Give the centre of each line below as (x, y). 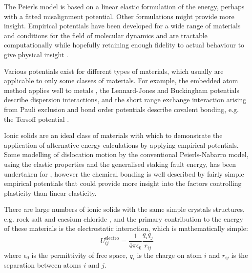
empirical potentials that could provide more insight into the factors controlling (123, 183)
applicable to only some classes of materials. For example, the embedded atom (121, 80)
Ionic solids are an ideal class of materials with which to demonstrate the (113, 135)
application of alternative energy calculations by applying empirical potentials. (121, 145)
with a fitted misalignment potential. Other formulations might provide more (119, 16)
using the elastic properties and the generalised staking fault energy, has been (120, 164)
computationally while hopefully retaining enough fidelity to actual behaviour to (124, 45)
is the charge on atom (169, 255)
